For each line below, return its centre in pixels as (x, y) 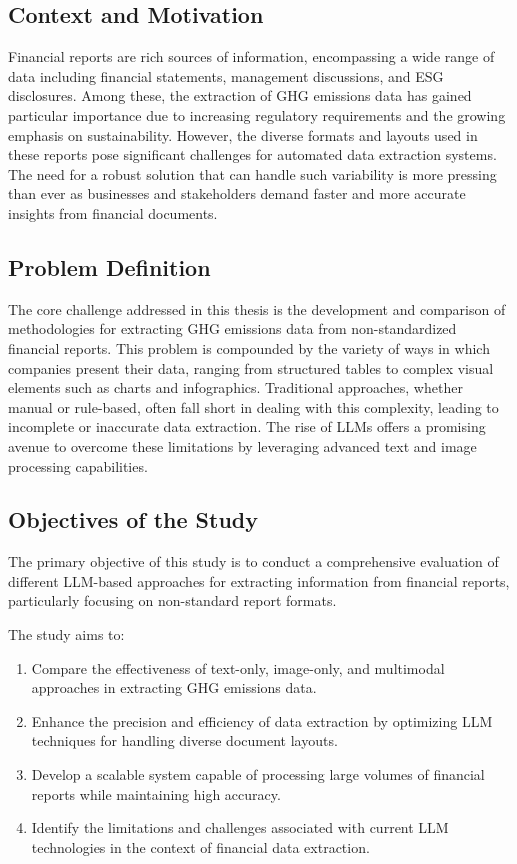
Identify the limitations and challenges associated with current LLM (240, 827)
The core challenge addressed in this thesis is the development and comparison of (257, 308)
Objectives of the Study (133, 519)
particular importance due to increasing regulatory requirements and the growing (257, 114)
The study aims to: (66, 634)
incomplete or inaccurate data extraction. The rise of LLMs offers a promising (247, 426)
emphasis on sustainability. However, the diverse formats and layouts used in (243, 134)
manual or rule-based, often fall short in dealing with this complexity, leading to (253, 406)
